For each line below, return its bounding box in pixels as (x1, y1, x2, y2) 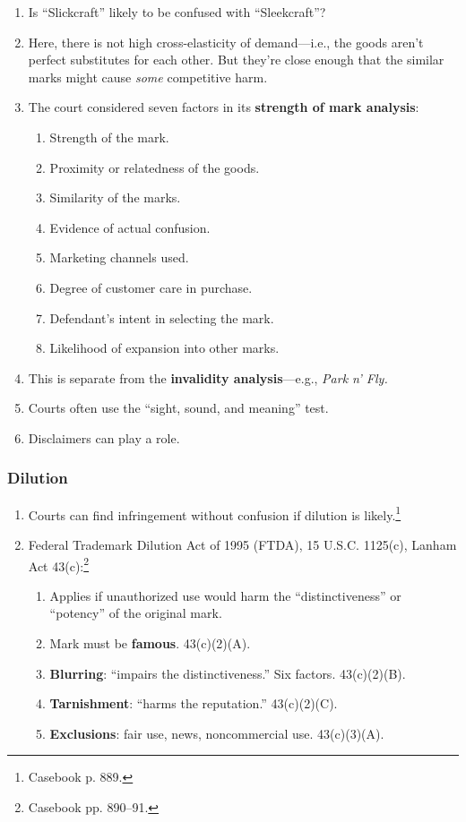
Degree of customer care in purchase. (49, 278, 253, 296)
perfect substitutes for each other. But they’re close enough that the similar (28, 50, 444, 69)
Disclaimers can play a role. (28, 428, 180, 447)
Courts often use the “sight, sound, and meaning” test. (28, 398, 329, 417)
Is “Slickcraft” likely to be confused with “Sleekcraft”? (28, 3, 326, 21)
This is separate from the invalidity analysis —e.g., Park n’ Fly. (28, 368, 388, 387)
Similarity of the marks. (49, 188, 181, 207)
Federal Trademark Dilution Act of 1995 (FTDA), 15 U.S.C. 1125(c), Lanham (28, 535, 457, 553)
